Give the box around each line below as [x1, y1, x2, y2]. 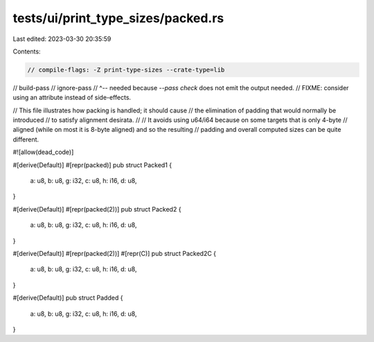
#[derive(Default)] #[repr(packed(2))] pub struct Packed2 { [12, 205, 181, 213]
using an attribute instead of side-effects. [12, 94, 132, 102]
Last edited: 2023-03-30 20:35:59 [12, 35, 112, 43]
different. [12, 135, 39, 144]
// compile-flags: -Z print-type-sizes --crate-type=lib [27, 66, 225, 74]
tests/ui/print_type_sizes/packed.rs [12, 10, 224, 26]
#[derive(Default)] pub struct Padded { [12, 293, 123, 302]
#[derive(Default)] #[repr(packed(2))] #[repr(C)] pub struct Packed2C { [12, 249, 217, 257]
